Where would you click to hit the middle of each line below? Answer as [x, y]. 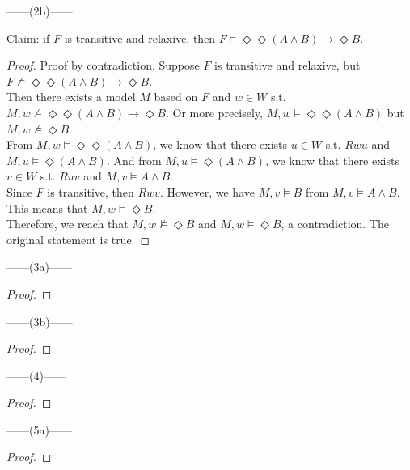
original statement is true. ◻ [78, 239]
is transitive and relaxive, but [287, 65]
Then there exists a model [71, 97]
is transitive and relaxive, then [140, 38]
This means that [47, 207]
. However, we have [207, 191]
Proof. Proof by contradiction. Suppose [103, 65]
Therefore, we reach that [68, 224]
